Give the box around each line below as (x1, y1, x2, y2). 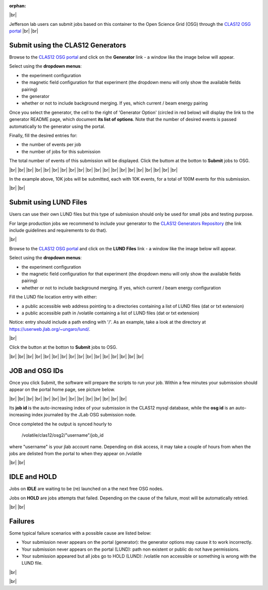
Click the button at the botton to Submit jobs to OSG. (9, 344, 118, 350)
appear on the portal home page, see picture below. (9, 387, 115, 393)
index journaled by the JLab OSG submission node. (31, 412, 136, 418)
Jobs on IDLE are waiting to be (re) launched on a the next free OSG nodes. (9, 486, 164, 492)
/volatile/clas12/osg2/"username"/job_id (21, 432, 104, 438)
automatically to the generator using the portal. (9, 123, 106, 129)
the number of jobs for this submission (21, 148, 101, 154)
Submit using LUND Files (9, 198, 87, 206)
